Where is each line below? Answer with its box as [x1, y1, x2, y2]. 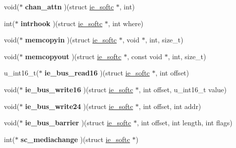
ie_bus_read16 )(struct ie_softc [45, 68, 150, 78]
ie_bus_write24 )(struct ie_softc [25, 101, 133, 111]
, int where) [108, 18, 143, 28]
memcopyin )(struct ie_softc [25, 35, 117, 45]
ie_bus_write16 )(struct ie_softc [25, 84, 133, 94]
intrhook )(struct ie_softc [20, 18, 102, 28]
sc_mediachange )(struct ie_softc [20, 134, 130, 144]
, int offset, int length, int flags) [137, 117, 233, 128]
